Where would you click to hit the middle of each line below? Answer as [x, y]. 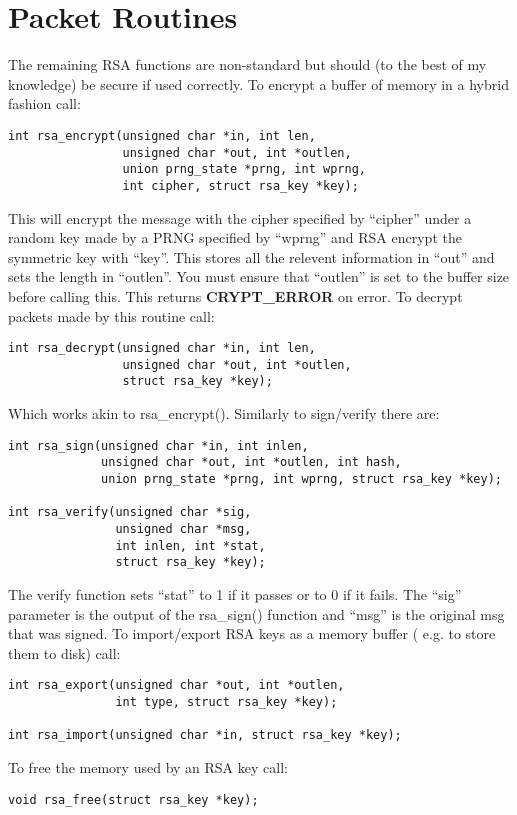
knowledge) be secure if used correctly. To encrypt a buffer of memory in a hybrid [258, 83]
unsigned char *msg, [183, 528]
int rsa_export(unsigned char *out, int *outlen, [176, 685]
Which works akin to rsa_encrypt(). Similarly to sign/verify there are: [224, 413]
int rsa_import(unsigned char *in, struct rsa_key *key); [205, 735]
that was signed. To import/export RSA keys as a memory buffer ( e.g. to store [252, 633]
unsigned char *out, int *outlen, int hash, [251, 462]
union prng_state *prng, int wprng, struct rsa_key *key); [301, 478]
